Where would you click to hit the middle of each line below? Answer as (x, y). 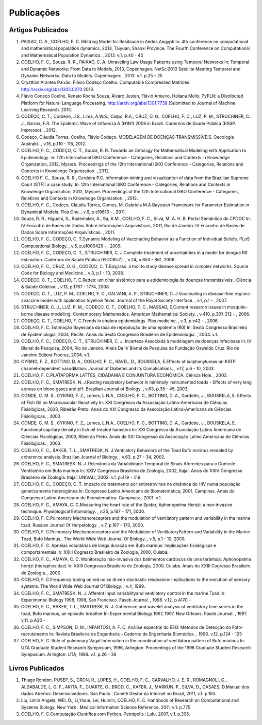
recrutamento (35, 634)
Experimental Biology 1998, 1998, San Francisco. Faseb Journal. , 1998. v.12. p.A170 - (106, 600)
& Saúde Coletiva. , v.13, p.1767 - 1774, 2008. (65, 287)
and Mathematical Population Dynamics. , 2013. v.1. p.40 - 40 (82, 55)
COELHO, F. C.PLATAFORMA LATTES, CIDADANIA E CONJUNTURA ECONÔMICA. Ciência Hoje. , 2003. (124, 375)
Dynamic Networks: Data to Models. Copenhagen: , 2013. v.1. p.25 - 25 (92, 76)
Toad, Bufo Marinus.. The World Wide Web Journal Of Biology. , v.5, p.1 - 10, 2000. (103, 539)
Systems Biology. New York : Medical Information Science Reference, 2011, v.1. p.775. (106, 707)
